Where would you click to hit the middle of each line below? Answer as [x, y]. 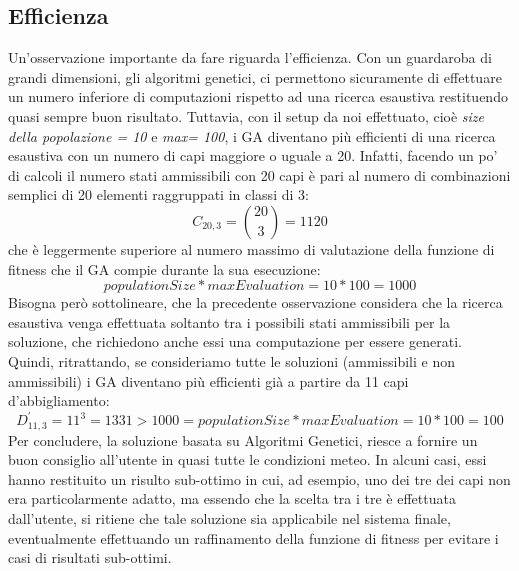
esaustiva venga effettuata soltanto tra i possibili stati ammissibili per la [229, 321]
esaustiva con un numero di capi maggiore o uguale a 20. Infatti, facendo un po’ [253, 155]
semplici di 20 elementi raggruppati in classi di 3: [158, 194]
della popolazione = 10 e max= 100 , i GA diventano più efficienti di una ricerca [252, 135]
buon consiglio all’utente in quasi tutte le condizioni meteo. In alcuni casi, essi [247, 459]
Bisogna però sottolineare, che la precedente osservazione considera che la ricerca [255, 302]
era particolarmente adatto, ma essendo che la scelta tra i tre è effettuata [232, 498]
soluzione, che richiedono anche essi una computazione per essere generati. [235, 341]
